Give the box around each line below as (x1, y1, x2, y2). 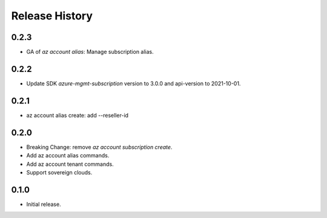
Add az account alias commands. (26, 152, 110, 159)
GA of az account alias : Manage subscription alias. (26, 48, 154, 56)
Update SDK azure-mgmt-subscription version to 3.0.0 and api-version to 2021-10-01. (26, 79, 241, 87)
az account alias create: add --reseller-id (26, 111, 129, 119)
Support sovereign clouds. (26, 168, 93, 176)
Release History (11, 9, 93, 22)
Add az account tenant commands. (26, 160, 114, 168)
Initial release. (26, 200, 61, 208)
